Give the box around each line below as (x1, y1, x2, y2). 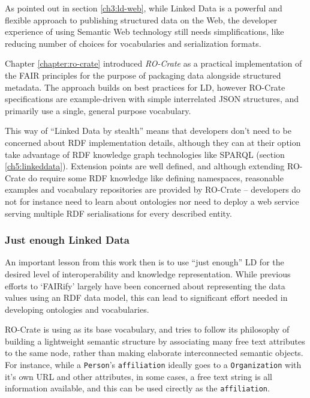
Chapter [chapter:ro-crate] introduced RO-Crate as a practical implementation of (5, 57, 302, 70)
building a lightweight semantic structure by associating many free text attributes (5, 334, 305, 347)
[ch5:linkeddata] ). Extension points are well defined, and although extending (5, 160, 285, 172)
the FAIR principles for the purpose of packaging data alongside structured (5, 68, 281, 81)
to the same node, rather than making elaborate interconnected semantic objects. (5, 346, 303, 359)
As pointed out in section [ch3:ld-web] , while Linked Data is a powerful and (5, 2, 282, 14)
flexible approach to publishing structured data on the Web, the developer (5, 13, 278, 26)
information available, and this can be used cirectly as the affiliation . (5, 382, 270, 394)
